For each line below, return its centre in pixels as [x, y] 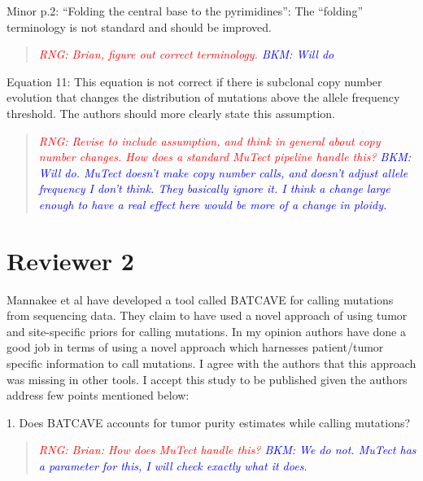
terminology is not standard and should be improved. [139, 26]
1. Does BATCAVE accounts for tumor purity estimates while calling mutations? [209, 422]
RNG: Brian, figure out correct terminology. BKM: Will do [186, 54]
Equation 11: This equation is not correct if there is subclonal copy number [194, 81]
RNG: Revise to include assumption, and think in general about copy [209, 140]
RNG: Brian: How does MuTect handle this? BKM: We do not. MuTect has [227, 450]
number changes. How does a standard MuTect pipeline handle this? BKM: [225, 157]
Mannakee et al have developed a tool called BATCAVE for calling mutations [200, 299]
